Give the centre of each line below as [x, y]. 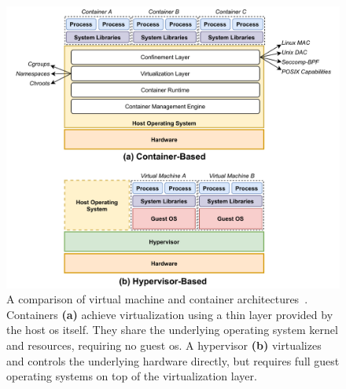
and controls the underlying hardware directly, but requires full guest [173, 360]
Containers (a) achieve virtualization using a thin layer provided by [170, 314]
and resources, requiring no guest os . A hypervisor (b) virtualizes [164, 345]
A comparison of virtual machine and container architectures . [157, 299]
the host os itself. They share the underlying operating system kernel [172, 330]
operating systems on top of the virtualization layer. [132, 376]
